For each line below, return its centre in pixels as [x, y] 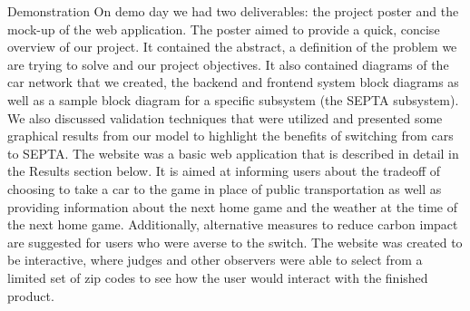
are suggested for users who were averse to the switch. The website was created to [235, 242]
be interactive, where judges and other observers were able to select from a [215, 260]
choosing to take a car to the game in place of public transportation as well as [225, 188]
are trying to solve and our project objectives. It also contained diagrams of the [228, 64]
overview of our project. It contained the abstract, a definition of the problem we [232, 47]
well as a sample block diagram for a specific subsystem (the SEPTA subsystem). [233, 99]
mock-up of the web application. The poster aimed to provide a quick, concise [224, 29]
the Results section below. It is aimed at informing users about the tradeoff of [224, 171]
